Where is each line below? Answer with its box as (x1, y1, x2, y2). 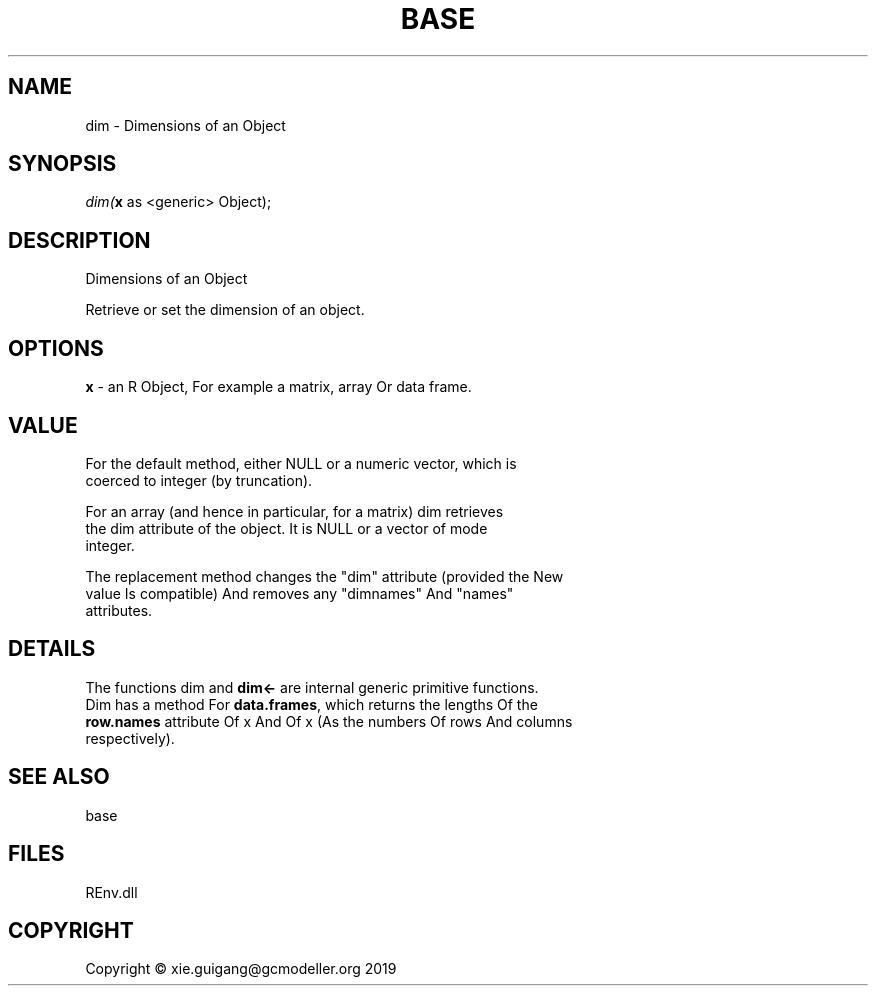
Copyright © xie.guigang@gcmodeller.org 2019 (85, 960, 397, 978)
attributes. (85, 601, 153, 619)
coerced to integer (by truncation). (85, 471, 313, 489)
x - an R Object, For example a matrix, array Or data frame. (85, 378, 472, 396)
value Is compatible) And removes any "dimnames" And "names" (85, 584, 514, 602)
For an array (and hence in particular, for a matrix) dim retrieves (85, 502, 504, 520)
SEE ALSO (8, 764, 110, 790)
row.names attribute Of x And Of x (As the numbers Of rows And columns (85, 712, 573, 730)
